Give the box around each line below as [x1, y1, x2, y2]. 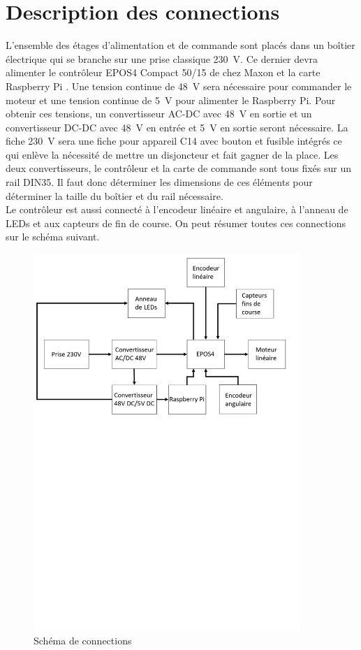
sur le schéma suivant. [6, 229, 100, 244]
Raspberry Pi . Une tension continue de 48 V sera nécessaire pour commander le [6, 78, 352, 93]
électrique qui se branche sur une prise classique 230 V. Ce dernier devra [6, 51, 318, 66]
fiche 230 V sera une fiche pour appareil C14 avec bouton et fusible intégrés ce [6, 133, 342, 148]
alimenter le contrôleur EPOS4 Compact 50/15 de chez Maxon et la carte [6, 65, 321, 80]
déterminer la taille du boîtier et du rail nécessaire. [6, 188, 223, 203]
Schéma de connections [34, 633, 132, 648]
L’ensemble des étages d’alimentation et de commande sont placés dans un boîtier [6, 38, 355, 52]
